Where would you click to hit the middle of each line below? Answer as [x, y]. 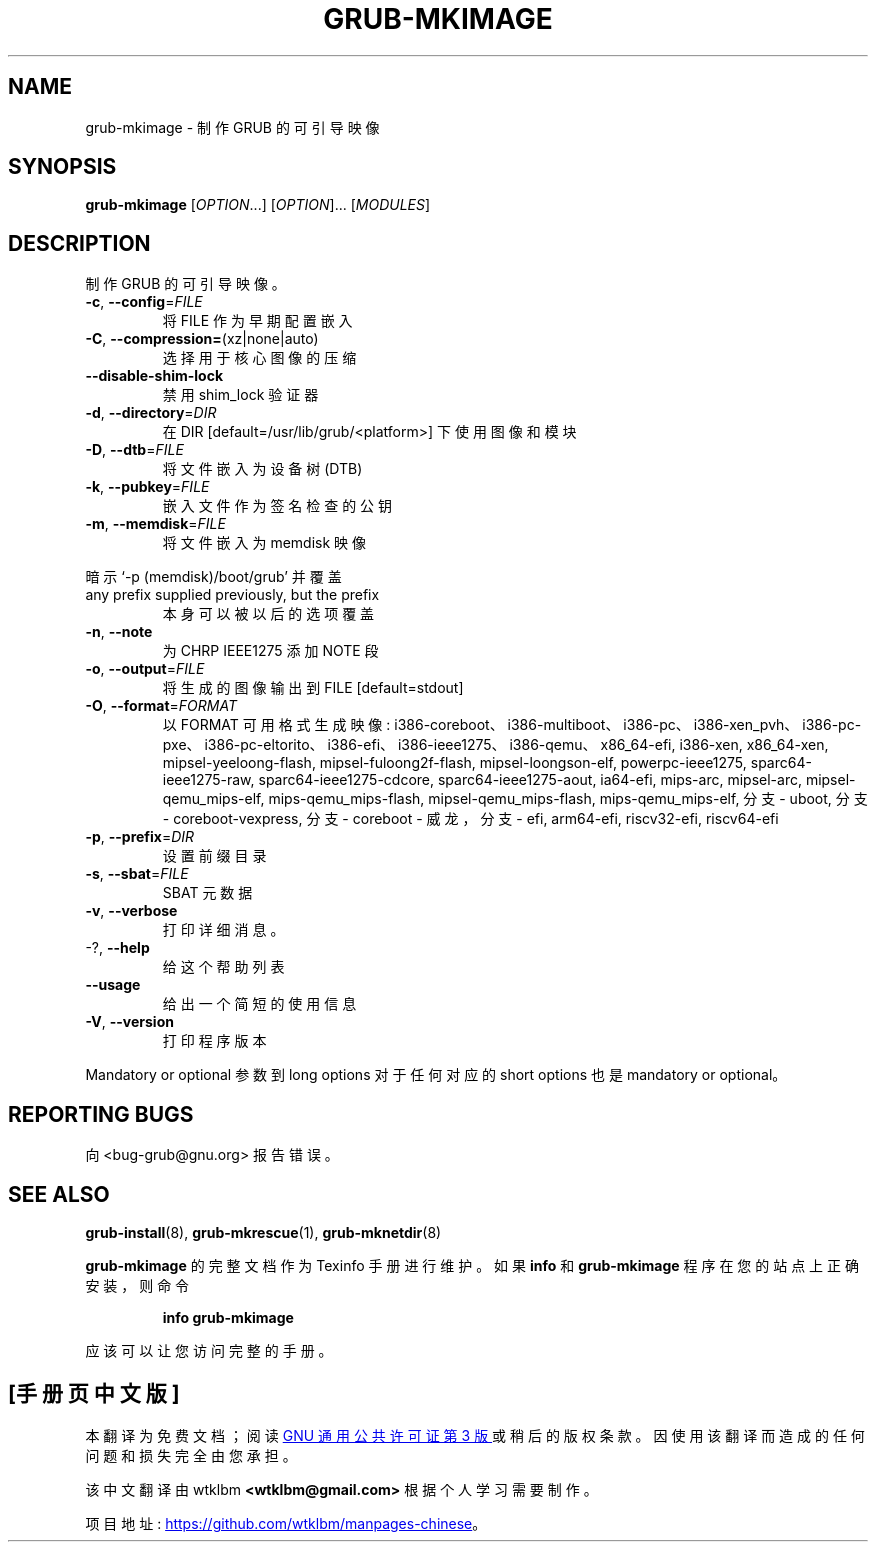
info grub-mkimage [228, 1317]
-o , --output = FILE [145, 669]
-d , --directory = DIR [151, 413]
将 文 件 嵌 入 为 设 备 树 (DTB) [262, 469]
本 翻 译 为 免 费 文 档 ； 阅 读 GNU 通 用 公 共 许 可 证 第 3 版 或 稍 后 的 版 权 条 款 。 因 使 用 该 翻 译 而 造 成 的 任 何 [475, 1435]
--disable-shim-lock [154, 376]
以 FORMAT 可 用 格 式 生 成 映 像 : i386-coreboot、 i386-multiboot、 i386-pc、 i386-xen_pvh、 [480, 725]
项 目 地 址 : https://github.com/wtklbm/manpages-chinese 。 [286, 1523]
